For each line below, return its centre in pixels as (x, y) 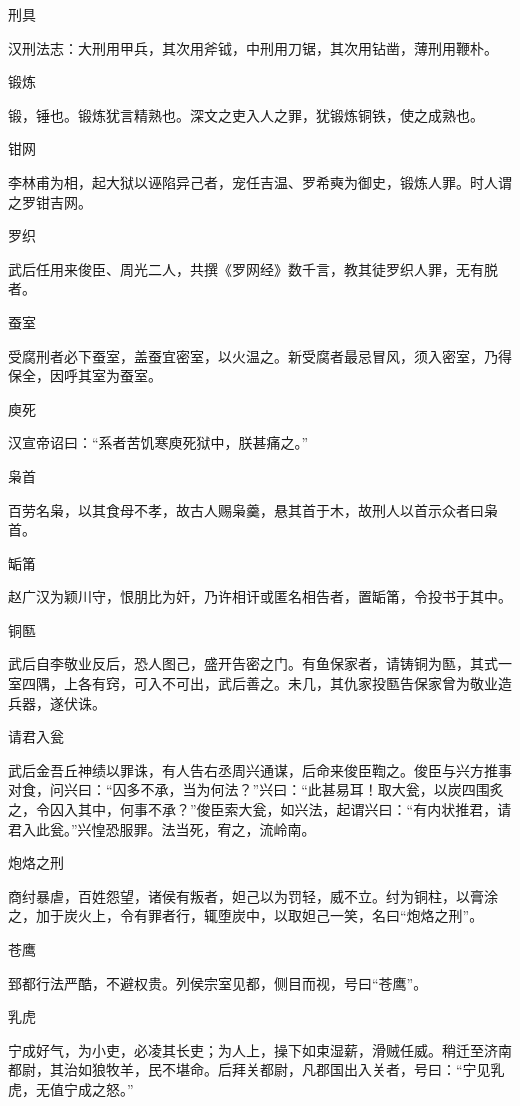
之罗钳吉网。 (50, 201)
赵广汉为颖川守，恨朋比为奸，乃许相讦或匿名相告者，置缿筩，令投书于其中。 (260, 596)
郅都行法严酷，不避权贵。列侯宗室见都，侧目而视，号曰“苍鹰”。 (218, 982)
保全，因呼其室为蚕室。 (85, 375)
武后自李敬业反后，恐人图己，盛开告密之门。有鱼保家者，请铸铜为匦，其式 (253, 663)
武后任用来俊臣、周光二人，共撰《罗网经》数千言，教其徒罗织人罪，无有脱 (253, 268)
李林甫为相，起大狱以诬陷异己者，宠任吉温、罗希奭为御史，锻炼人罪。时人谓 (260, 181)
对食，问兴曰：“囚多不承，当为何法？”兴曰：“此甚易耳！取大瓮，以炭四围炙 (256, 789)
